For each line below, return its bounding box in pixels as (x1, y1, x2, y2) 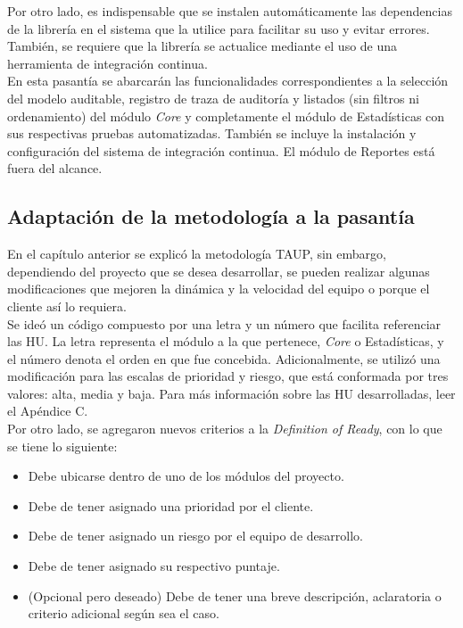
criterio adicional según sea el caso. (28, 604, 219, 623)
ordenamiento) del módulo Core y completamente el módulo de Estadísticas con (7, 106, 445, 125)
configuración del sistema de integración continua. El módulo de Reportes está (7, 141, 435, 160)
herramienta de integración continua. (7, 54, 208, 72)
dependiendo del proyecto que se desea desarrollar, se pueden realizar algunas (7, 261, 430, 280)
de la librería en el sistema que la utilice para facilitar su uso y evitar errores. (7, 19, 430, 37)
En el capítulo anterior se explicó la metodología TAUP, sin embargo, (7, 244, 386, 263)
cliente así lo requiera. (7, 296, 127, 315)
